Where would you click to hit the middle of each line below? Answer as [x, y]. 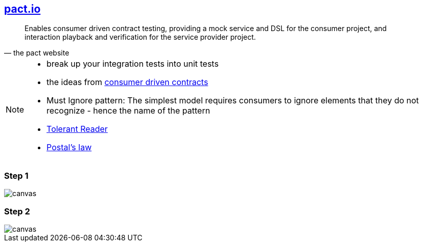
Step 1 [16, 175]
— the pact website [37, 53]
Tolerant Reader [77, 129]
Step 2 [17, 211]
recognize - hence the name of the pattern [128, 111]
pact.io [22, 9]
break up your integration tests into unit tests [133, 64]
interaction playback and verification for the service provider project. [140, 37]
